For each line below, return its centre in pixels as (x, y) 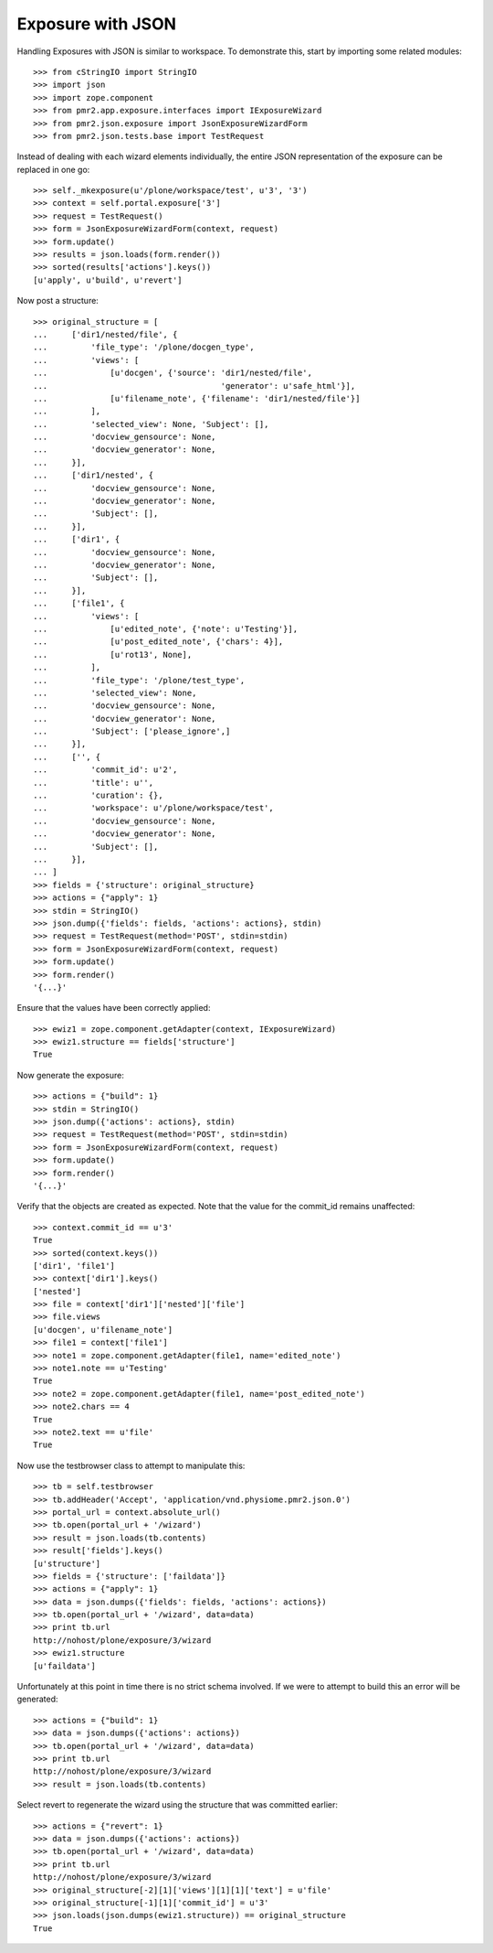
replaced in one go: (53, 169)
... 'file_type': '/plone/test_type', (139, 680)
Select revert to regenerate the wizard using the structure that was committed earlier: (177, 1805)
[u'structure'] (67, 1563)
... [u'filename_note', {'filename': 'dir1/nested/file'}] (197, 398)
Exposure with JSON (97, 24)
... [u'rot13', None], (113, 655)
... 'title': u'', (94, 783)
